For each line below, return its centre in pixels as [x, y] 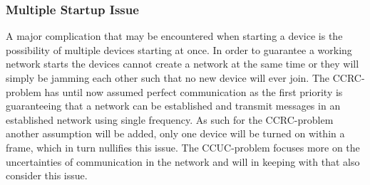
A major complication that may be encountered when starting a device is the [174, 36]
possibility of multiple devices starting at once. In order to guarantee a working [179, 49]
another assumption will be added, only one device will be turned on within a [175, 133]
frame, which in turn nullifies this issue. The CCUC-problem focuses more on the [183, 147]
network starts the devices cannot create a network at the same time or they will [183, 64]
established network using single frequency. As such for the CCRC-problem [170, 119]
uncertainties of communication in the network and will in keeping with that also [183, 161]
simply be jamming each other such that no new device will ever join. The [168, 78]
